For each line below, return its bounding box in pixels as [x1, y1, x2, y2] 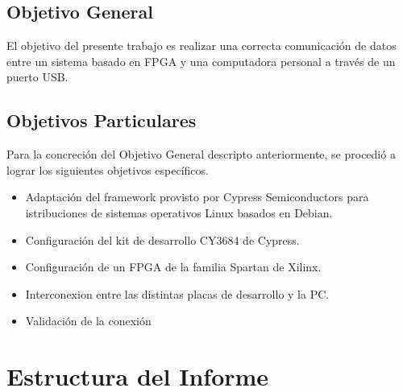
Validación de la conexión [25, 312, 152, 329]
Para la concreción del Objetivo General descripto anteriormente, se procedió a [6, 146, 396, 163]
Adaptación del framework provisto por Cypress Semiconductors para [25, 188, 369, 205]
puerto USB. [6, 68, 69, 85]
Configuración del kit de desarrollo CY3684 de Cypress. [25, 231, 300, 248]
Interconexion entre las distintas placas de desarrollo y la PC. [25, 285, 330, 302]
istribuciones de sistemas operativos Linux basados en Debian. [25, 204, 333, 221]
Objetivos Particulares [6, 108, 197, 133]
